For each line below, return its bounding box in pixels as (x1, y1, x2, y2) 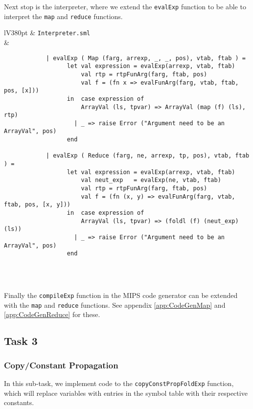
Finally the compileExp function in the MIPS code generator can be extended (4, 290, 238, 300)
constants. (4, 397, 34, 408)
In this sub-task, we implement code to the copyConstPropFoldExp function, (4, 378, 234, 388)
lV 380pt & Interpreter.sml (4, 27, 91, 38)
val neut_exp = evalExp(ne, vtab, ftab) (81, 177, 221, 184)
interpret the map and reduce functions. (4, 11, 123, 21)
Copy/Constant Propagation (4, 359, 118, 371)
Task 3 (4, 333, 38, 348)
